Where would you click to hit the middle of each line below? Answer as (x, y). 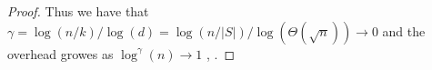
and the (404, 30)
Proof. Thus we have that (78, 11)
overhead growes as (60, 53)
